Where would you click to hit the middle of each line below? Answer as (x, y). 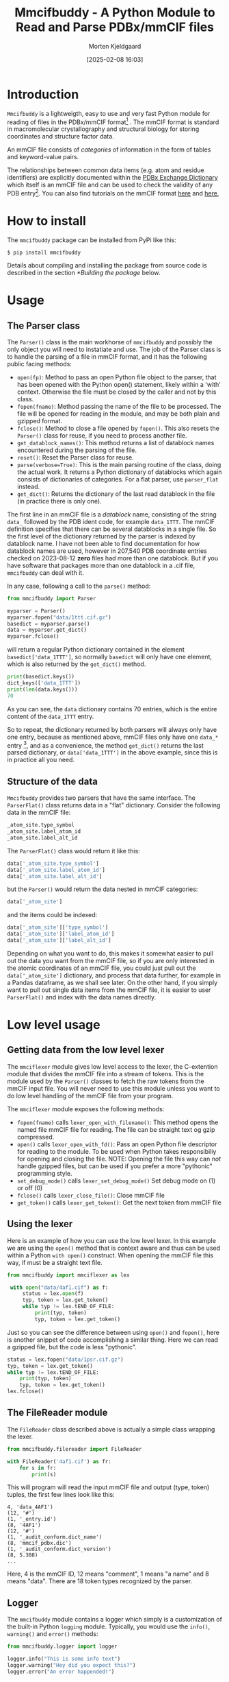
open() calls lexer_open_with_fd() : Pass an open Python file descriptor (117, 1144)
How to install (47, 221)
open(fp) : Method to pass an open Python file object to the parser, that (117, 377)
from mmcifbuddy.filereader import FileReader (75, 1449)
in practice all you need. (41, 760)
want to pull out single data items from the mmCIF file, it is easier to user (109, 990)
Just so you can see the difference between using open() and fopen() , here (113, 1332)
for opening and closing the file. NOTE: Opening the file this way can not (119, 1159)
